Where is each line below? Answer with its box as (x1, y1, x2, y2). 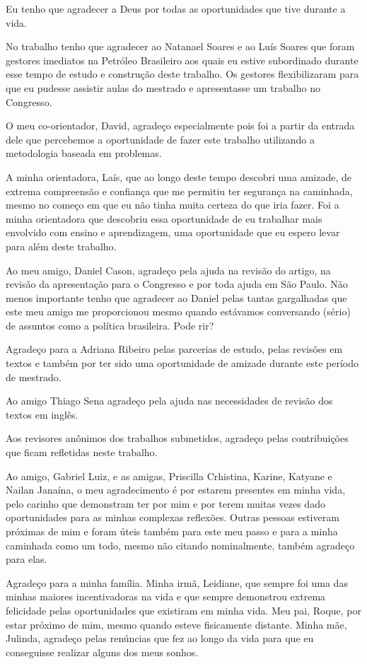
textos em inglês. (6, 407, 78, 421)
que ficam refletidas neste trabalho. (6, 445, 158, 460)
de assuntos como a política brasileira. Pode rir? (6, 318, 214, 332)
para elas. (6, 552, 47, 566)
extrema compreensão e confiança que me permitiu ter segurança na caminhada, (6, 183, 353, 198)
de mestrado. (6, 369, 62, 384)
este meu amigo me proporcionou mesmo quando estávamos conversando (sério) (6, 304, 351, 319)
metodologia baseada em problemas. (6, 146, 162, 161)
